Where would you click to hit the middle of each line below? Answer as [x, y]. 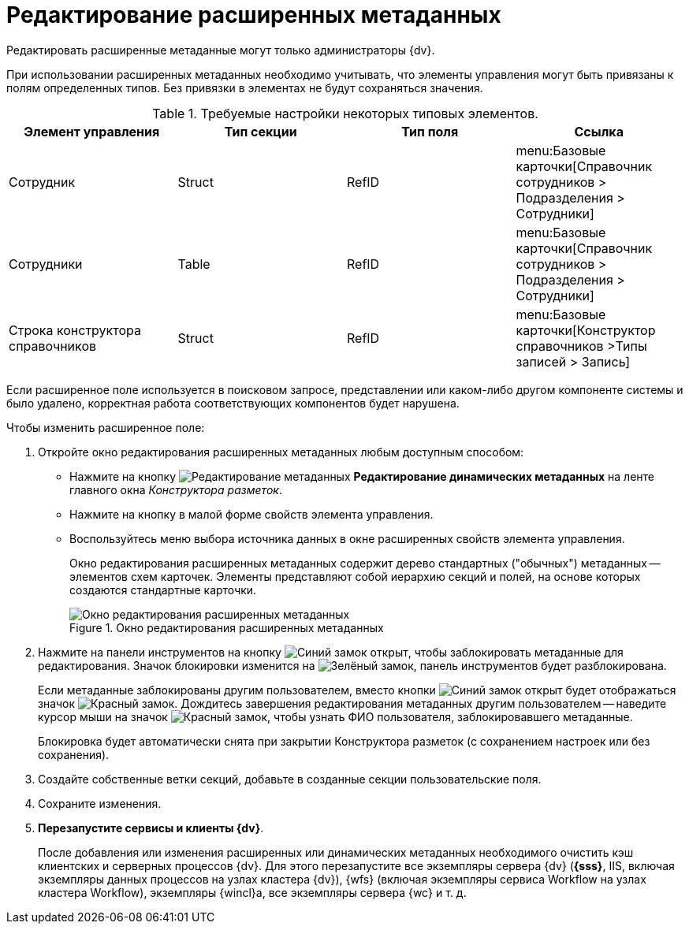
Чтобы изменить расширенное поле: [106, 427]
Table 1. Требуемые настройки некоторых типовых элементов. [345, 113]
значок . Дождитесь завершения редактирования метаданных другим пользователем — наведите [352, 703]
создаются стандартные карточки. [163, 590]
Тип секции [261, 131]
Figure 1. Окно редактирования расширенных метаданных [227, 627]
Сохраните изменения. [100, 803]
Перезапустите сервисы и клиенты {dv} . [151, 828]
